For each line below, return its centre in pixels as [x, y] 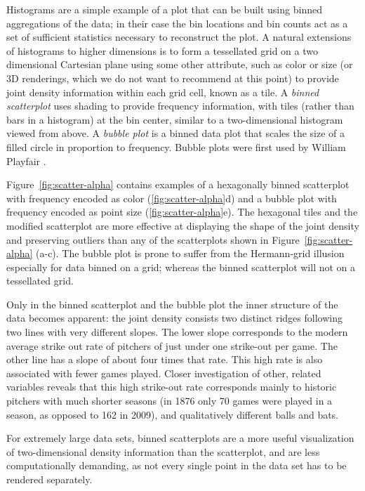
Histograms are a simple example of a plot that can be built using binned [164, 9]
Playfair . [26, 161]
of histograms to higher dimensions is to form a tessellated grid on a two [162, 50]
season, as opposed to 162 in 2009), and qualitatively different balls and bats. [173, 414]
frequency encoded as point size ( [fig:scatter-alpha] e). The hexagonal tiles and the [182, 212]
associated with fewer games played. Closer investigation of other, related [164, 373]
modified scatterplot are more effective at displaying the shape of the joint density [183, 225]
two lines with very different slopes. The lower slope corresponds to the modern [177, 332]
